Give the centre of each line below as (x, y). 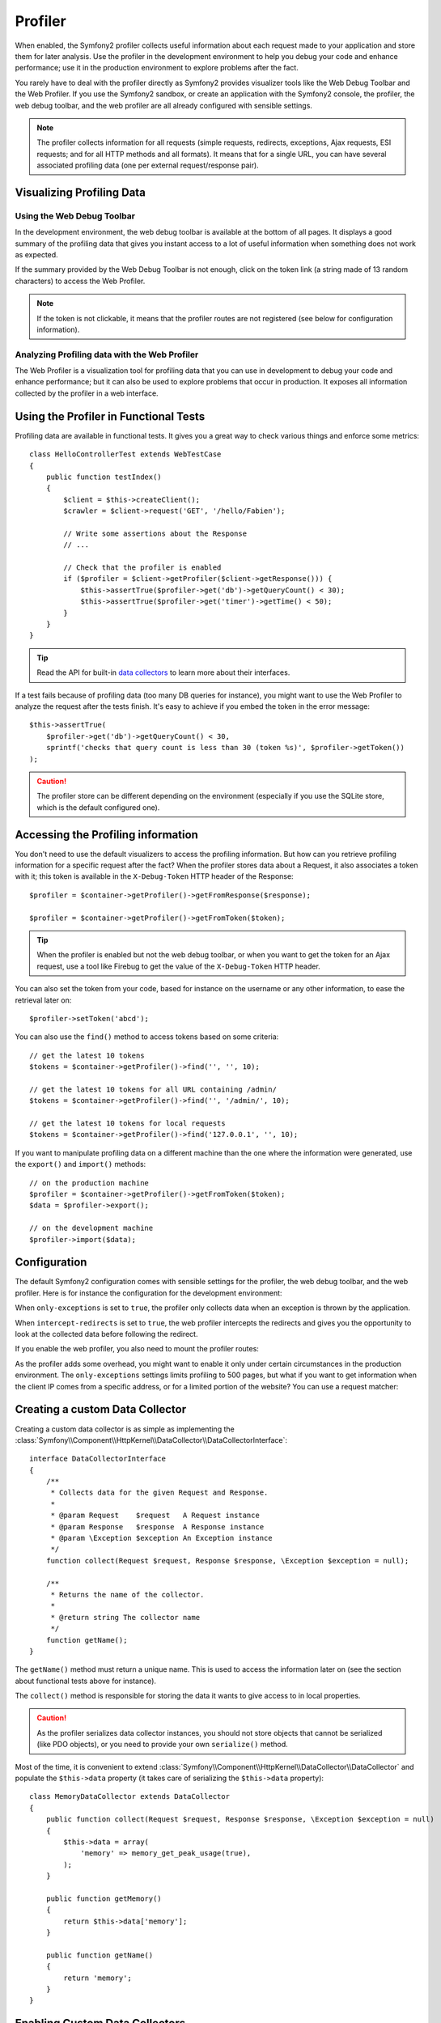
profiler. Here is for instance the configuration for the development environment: (148, 1293)
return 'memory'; (98, 1978)
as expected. (36, 254)
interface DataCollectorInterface (98, 1459)
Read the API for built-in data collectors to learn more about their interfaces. (163, 672)
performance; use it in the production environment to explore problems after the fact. (157, 68)
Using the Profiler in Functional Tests (110, 416)
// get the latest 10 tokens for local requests (127, 1124)
